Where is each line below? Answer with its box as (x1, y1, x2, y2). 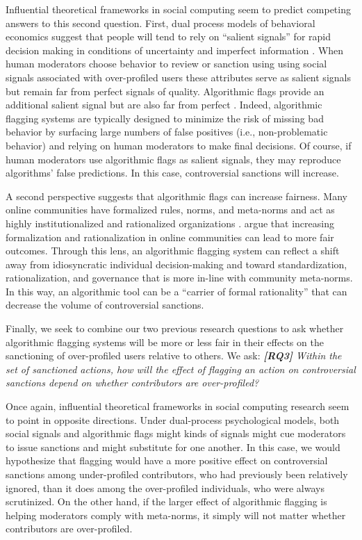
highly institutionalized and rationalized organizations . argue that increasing (6, 215, 334, 230)
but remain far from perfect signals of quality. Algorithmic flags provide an (6, 83, 324, 98)
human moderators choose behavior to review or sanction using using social (6, 56, 327, 71)
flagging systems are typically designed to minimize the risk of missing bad (6, 111, 324, 125)
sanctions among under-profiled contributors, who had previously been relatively (6, 467, 348, 481)
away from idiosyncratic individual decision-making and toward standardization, (6, 256, 347, 271)
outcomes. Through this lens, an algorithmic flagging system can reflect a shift (6, 243, 340, 258)
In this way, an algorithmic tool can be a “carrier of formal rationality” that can (6, 284, 347, 298)
